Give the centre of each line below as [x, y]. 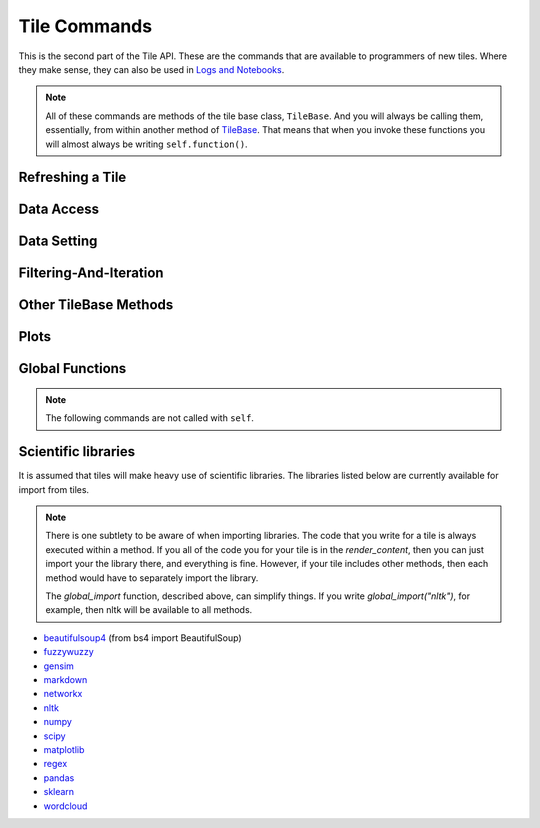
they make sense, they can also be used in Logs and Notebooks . [151, 69]
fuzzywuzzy [68, 652]
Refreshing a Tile [72, 177]
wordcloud [65, 806]
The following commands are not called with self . [150, 418]
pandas [59, 777]
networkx [63, 694]
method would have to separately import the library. [152, 577]
